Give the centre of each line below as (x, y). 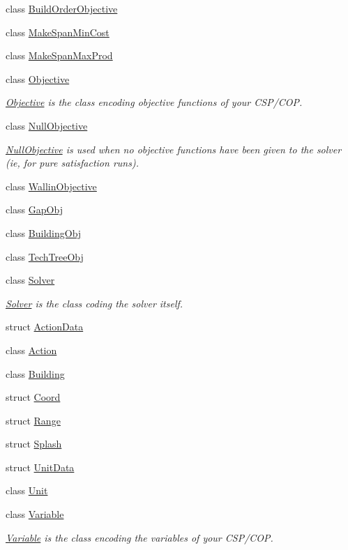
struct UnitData (40, 467)
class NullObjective (47, 125)
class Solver (30, 280)
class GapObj (34, 209)
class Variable (35, 514)
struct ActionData (45, 327)
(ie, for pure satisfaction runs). (72, 163)
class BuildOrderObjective (62, 8)
